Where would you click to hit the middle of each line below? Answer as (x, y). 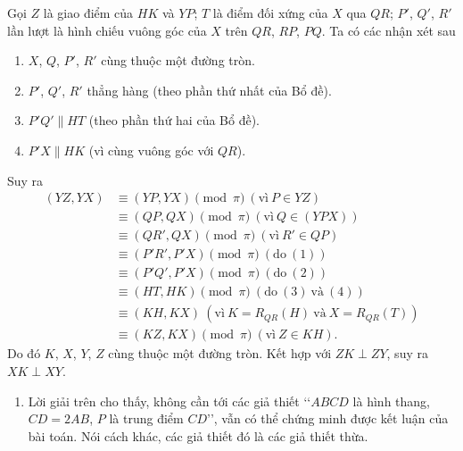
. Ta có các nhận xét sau (389, 30)
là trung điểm (146, 418)
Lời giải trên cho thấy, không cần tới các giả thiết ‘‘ (169, 401)
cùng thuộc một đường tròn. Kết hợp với (220, 353)
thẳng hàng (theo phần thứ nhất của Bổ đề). (209, 90)
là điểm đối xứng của (270, 13)
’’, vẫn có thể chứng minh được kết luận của (327, 418)
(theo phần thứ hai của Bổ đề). (174, 120)
